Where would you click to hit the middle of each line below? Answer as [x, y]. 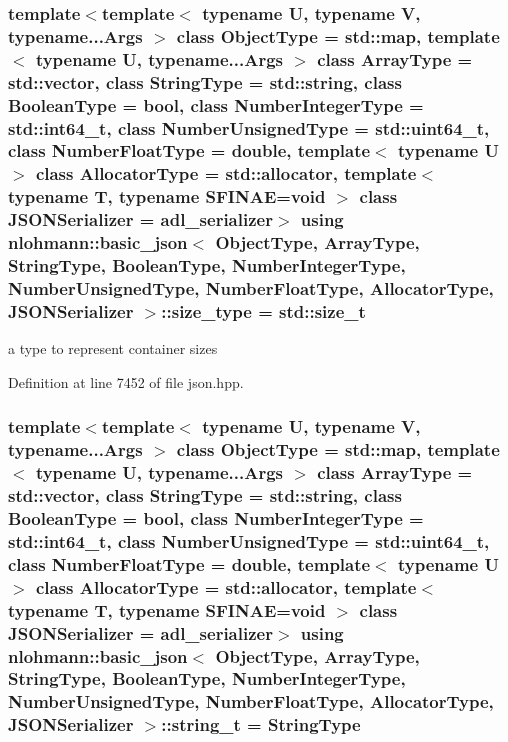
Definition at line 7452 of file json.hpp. [126, 381]
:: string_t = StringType [261, 724]
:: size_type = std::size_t [263, 310]
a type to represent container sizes [113, 348]
